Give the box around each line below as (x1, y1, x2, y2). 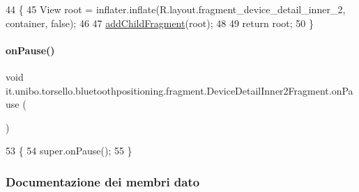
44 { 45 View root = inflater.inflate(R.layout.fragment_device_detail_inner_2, (6, 2, 346, 16)
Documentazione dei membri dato (6, 173, 200, 190)
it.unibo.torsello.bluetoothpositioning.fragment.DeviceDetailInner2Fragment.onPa (6, 83, 353, 97)
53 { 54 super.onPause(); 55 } (6, 143, 132, 158)
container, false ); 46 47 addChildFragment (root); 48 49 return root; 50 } (6, 15, 314, 30)
